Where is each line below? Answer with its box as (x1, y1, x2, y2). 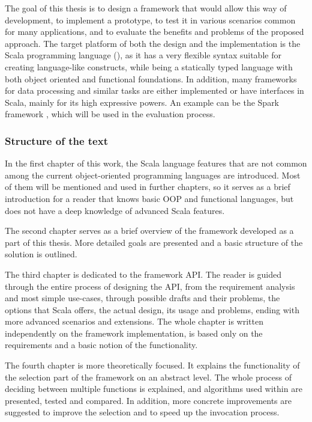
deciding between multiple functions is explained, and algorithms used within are (5, 382, 302, 395)
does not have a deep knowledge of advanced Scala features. (5, 204, 225, 216)
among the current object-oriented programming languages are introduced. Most (5, 168, 301, 181)
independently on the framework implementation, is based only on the (5, 326, 263, 339)
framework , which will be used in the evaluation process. (5, 108, 215, 120)
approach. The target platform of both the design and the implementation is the (5, 37, 301, 49)
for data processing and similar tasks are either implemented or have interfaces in (5, 84, 304, 97)
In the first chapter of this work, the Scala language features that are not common (5, 157, 307, 170)
